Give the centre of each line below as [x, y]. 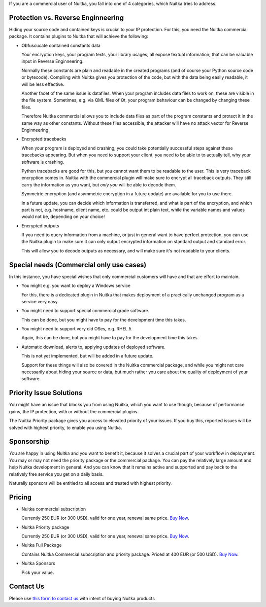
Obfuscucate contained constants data [61, 45]
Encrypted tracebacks [44, 139]
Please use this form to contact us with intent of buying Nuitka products [82, 598]
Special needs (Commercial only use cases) [78, 265]
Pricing [20, 497]
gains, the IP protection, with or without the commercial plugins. [74, 411]
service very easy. [40, 301]
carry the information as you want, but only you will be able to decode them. [99, 184]
